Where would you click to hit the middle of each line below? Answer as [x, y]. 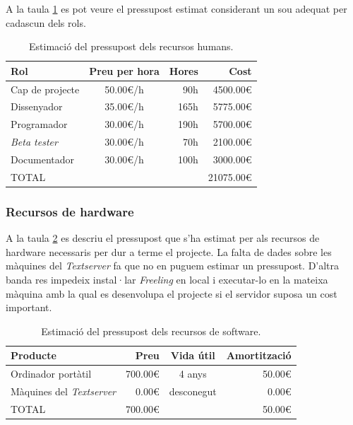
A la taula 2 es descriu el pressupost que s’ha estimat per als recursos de [163, 238]
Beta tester [34, 142]
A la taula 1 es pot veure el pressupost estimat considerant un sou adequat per [176, 8]
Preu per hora [124, 70]
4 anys [193, 374]
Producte [34, 355]
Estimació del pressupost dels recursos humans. [131, 46]
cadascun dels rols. [46, 22]
